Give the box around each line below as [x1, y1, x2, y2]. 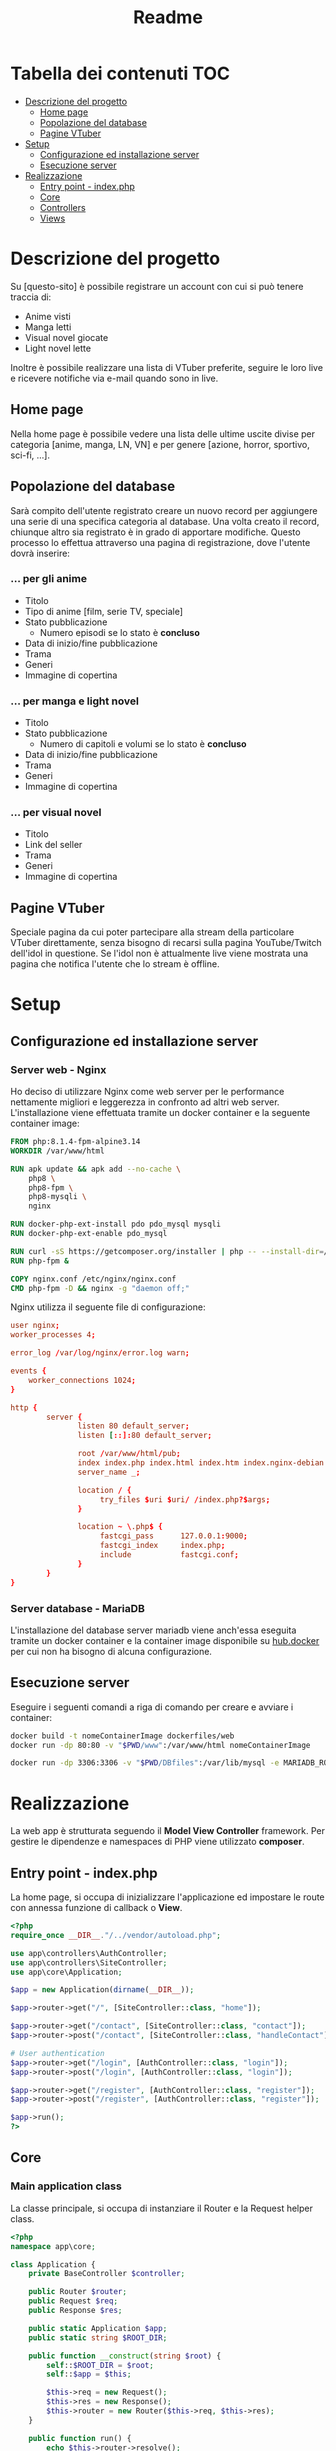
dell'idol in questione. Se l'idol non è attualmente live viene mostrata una [10, 947, 309, 960]
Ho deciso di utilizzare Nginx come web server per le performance [10, 1086, 285, 1098]
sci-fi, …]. [10, 449, 50, 461]
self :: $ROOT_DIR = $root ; [46, 2360, 155, 2370]
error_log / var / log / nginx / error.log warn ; [10, 1348, 190, 1358]
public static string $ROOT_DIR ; [28, 2332, 168, 2343]
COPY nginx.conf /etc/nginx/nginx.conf [10, 1274, 177, 1284]
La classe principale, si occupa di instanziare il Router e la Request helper [10, 2202, 313, 2214]
